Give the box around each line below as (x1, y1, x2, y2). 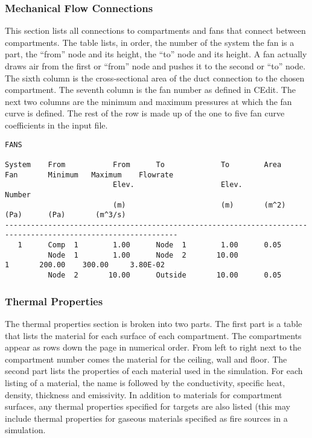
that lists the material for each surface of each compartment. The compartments (5, 329, 302, 341)
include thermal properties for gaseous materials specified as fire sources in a (5, 411, 288, 424)
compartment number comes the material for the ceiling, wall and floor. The (5, 352, 287, 365)
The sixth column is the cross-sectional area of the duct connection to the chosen (5, 71, 305, 84)
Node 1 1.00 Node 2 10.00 (48, 250, 238, 259)
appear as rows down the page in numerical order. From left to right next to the (5, 341, 302, 354)
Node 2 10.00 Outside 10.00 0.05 (48, 271, 282, 280)
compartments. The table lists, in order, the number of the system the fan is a (5, 36, 294, 48)
